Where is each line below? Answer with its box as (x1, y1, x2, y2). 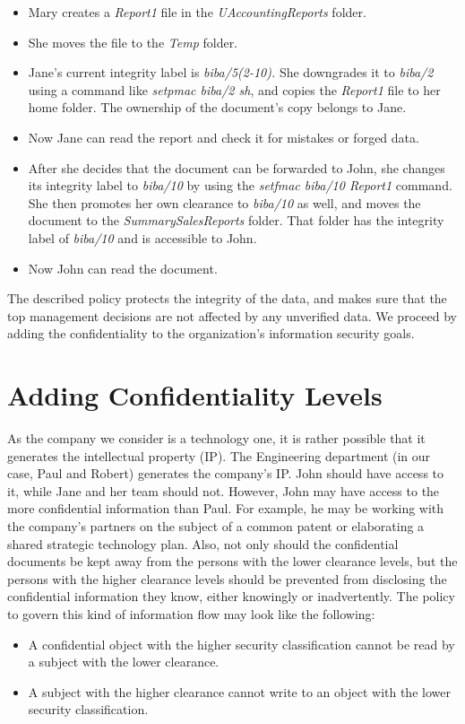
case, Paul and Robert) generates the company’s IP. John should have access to (7, 464, 444, 483)
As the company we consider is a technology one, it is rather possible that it (7, 429, 426, 448)
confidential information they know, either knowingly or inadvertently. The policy (7, 587, 455, 606)
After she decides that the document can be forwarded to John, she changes (28, 158, 445, 177)
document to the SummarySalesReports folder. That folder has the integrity (28, 211, 444, 230)
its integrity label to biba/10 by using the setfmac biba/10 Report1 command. (28, 176, 452, 195)
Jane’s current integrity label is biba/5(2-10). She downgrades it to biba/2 (28, 63, 434, 82)
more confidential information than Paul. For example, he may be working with (7, 499, 444, 518)
